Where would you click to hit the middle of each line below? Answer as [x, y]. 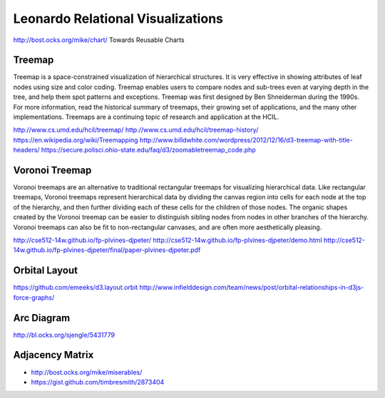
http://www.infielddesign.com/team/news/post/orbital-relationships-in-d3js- [252, 288]
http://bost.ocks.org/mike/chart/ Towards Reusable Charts [99, 40]
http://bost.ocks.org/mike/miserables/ [87, 372]
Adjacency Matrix [53, 355]
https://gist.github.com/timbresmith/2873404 [98, 382]
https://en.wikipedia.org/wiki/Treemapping [76, 140]
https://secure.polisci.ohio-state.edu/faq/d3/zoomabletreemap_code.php [148, 150]
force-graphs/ [34, 297]
